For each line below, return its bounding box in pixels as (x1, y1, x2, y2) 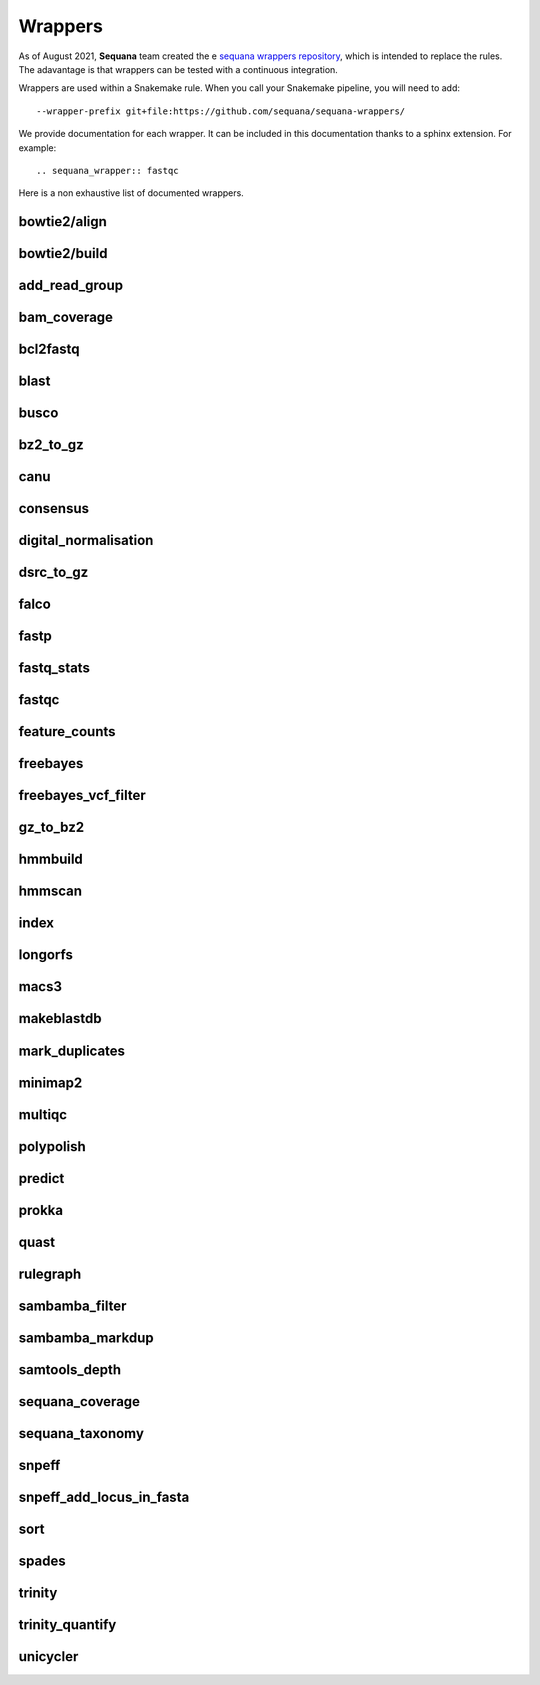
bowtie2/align (18, 213, 107, 230)
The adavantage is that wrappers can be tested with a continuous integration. (18, 63, 339, 75)
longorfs (18, 946, 74, 964)
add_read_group (18, 277, 124, 294)
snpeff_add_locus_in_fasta (18, 1488, 190, 1505)
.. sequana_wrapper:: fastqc (36, 165, 179, 176)
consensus (18, 500, 90, 517)
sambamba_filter (18, 1297, 127, 1314)
